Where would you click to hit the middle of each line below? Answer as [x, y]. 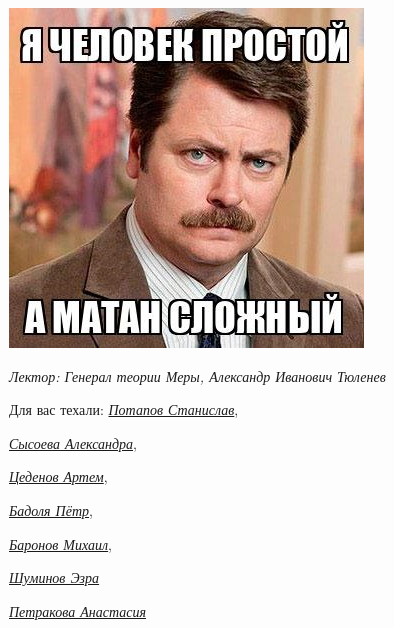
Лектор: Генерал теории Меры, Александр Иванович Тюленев [197, 375]
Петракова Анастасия [77, 610]
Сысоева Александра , [73, 442]
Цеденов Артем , [58, 476]
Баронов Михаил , [60, 543]
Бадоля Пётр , [51, 509]
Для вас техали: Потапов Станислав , [124, 409]
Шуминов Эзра [54, 577]
